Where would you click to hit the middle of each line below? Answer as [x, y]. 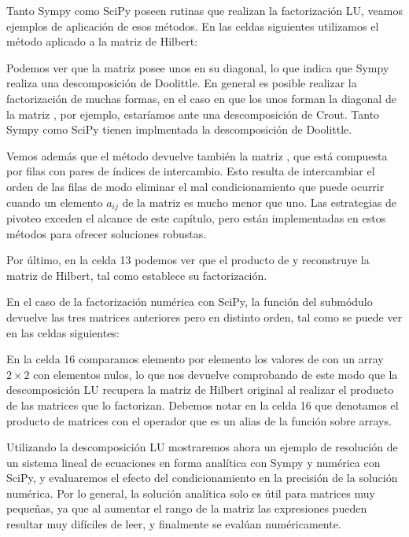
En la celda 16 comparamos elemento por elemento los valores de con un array [195, 359]
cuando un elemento [55, 202]
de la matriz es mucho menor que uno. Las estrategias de [260, 202]
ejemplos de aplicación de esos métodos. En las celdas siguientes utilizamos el [193, 26]
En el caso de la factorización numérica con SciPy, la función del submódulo [190, 302]
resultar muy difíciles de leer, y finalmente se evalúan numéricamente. [174, 524]
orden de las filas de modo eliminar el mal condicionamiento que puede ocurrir [195, 186]
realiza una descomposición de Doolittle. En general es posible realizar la [182, 83]
